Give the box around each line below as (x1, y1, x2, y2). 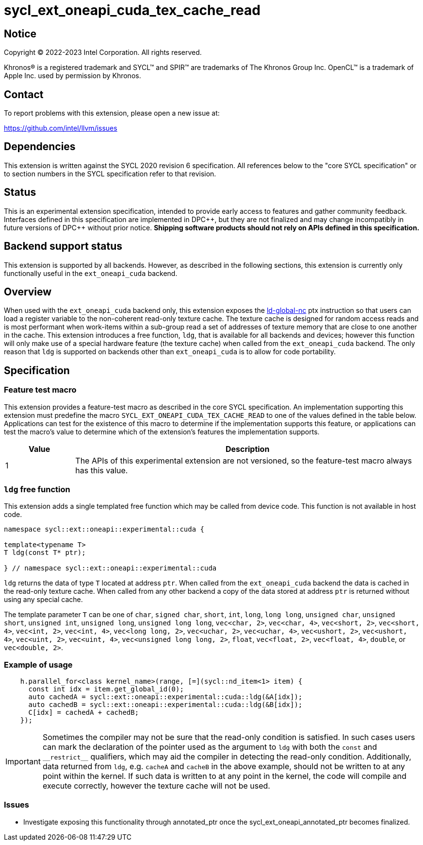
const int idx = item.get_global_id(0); (28, 685, 184, 693)
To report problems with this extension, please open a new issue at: (4, 109, 220, 118)
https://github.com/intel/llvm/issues (4, 124, 117, 133)
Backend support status (4, 240, 123, 253)
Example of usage (4, 659, 73, 670)
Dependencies (4, 140, 76, 153)
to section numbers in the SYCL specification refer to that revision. (4, 169, 216, 178)
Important (5, 757, 41, 767)
